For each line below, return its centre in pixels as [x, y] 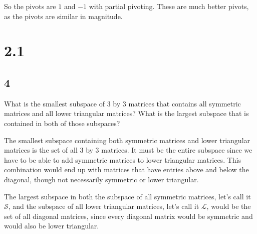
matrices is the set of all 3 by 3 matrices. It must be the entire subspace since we [128, 150]
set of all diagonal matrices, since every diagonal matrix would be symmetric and [128, 216]
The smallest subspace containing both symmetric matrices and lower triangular [127, 140]
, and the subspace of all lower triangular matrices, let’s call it [104, 206]
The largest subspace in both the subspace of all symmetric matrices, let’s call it [127, 196]
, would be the [229, 206]
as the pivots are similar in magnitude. [63, 16]
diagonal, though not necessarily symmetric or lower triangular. [101, 179]
